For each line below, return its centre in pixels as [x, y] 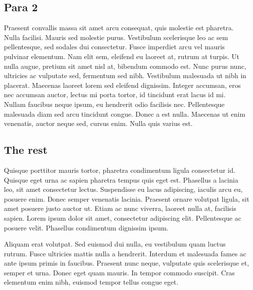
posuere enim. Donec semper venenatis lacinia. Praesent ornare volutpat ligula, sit [127, 198]
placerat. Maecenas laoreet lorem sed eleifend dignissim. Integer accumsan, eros [122, 85]
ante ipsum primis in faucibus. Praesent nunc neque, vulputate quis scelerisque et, [126, 263]
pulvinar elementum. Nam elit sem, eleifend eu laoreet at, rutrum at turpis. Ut [122, 56]
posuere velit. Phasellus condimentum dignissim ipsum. [86, 227]
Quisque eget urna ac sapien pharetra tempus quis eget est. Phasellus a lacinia [121, 179]
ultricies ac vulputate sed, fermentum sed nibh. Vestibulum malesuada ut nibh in [125, 75]
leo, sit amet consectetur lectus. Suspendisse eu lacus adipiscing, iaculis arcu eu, [123, 189]
